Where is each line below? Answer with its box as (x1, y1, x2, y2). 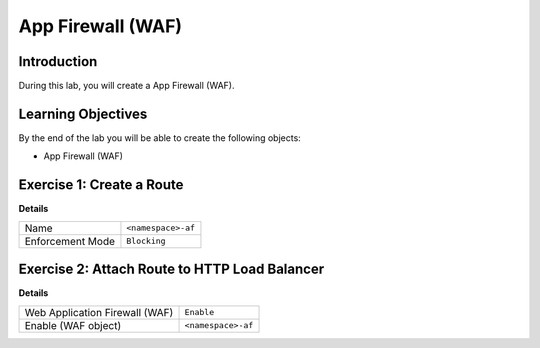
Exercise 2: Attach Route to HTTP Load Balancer (18, 261, 325, 278)
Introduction (18, 53, 98, 70)
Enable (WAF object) (24, 318, 122, 332)
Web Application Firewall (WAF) (24, 305, 174, 319)
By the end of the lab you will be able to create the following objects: (18, 131, 302, 144)
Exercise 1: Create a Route (18, 176, 184, 194)
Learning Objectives (18, 105, 148, 122)
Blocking (126, 236, 166, 247)
